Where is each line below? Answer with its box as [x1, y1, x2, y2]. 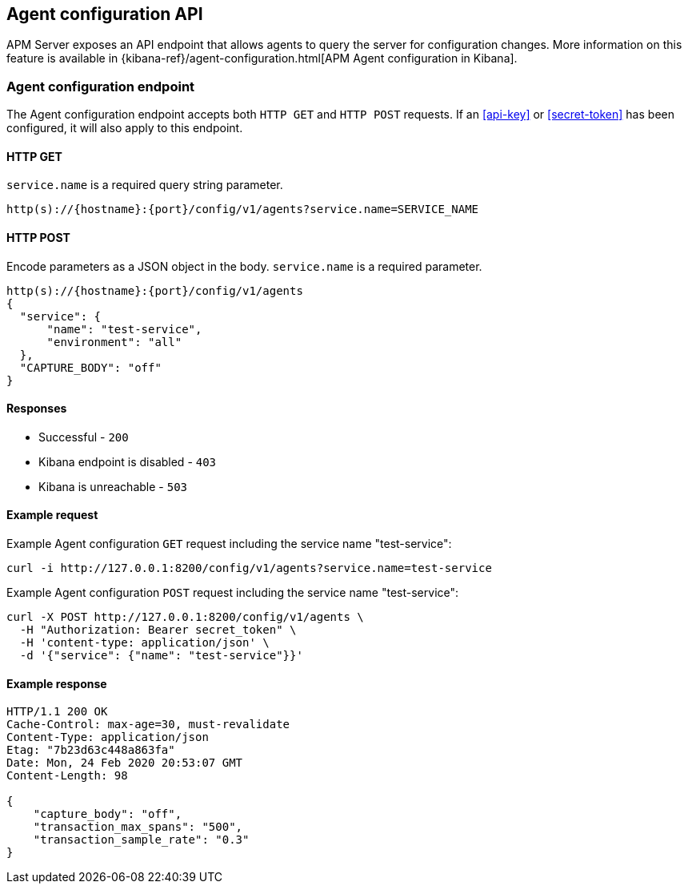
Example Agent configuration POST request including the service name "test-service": [6, 586, 459, 600]
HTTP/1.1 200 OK [6, 705, 108, 719]
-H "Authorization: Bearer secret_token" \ [19, 623, 297, 637]
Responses [6, 401, 67, 416]
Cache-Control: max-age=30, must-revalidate [6, 718, 290, 731]
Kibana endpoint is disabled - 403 [38, 454, 217, 469]
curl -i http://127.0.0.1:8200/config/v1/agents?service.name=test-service [6, 562, 492, 575]
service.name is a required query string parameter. [6, 178, 283, 192]
